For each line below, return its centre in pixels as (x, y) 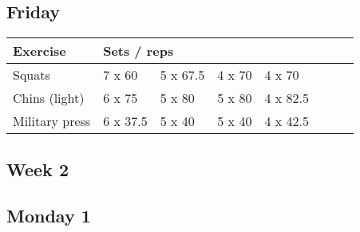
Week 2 (38, 169)
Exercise (40, 51)
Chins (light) (49, 98)
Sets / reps (138, 51)
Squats (32, 75)
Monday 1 (49, 216)
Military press (52, 121)
